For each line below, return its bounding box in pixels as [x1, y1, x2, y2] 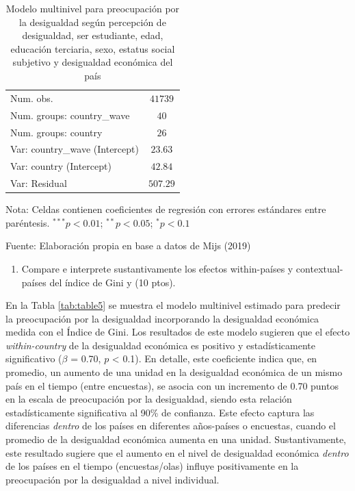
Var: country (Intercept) [10, 159, 111, 173]
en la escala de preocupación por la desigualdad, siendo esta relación [5, 392, 292, 406]
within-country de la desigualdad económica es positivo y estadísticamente [5, 338, 315, 352]
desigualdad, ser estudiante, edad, [22, 28, 163, 42]
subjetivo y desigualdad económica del [12, 55, 173, 69]
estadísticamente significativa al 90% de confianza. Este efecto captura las [5, 405, 315, 419]
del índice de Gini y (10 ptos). [49, 275, 176, 289]
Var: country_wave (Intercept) [10, 142, 139, 156]
